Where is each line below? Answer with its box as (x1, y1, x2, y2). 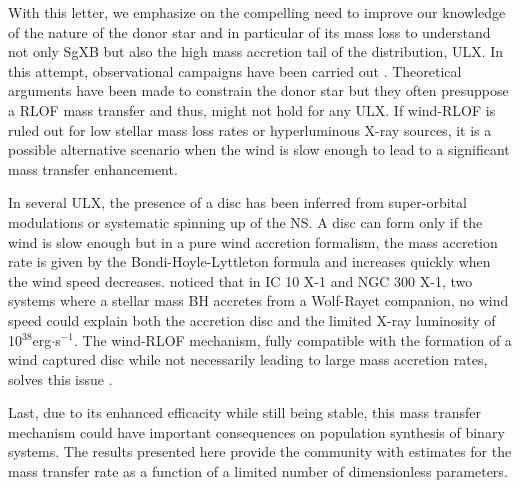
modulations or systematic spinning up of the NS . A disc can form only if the (8, 211, 483, 232)
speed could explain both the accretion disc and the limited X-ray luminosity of (8, 309, 496, 330)
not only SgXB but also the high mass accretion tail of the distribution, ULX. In (8, 41, 504, 62)
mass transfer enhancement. (8, 158, 178, 179)
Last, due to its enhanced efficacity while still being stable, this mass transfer (8, 402, 481, 423)
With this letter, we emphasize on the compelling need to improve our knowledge (8, 2, 506, 22)
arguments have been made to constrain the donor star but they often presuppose (8, 80, 509, 101)
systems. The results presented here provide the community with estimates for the (8, 441, 512, 462)
